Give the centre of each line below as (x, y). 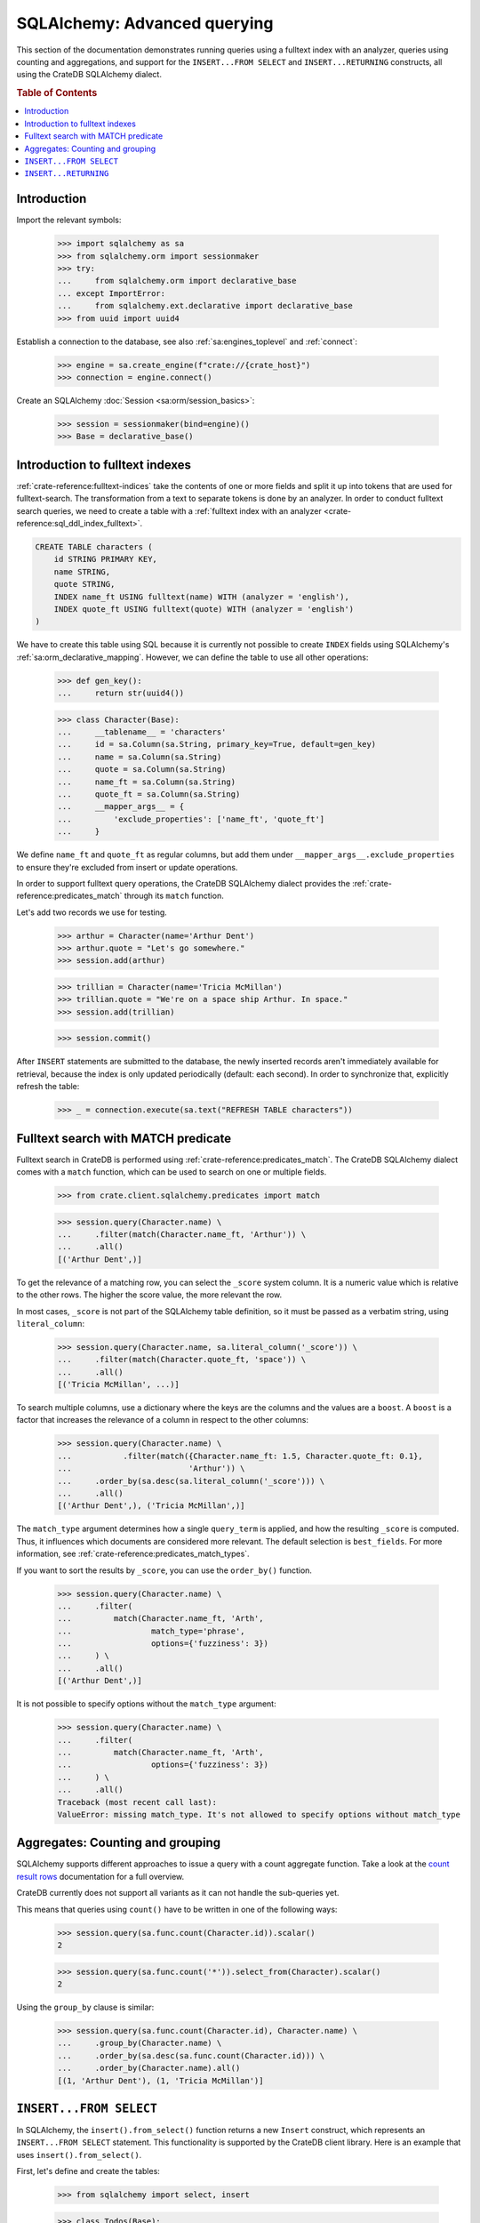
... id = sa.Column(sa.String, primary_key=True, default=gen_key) (217, 744)
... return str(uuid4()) (121, 693)
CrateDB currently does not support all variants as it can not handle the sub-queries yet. (178, 1893)
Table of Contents (57, 93)
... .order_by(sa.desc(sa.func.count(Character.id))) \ (191, 2055)
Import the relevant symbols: (69, 220)
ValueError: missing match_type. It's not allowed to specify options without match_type (259, 1814)
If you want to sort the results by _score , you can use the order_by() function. (164, 1570)
